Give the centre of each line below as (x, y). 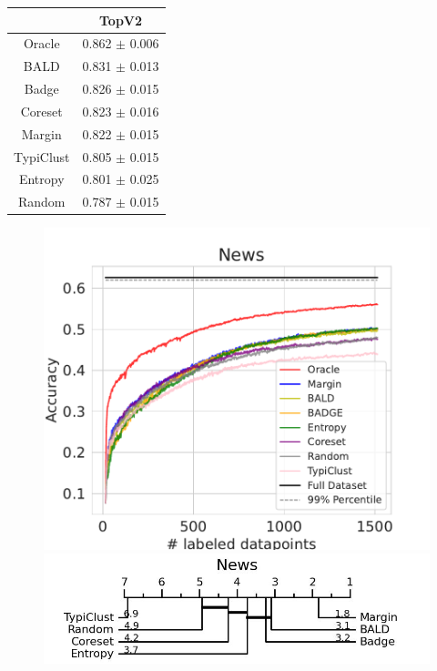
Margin (41, 133)
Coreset (41, 111)
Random (41, 202)
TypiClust (42, 156)
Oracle (41, 43)
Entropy (41, 179)
